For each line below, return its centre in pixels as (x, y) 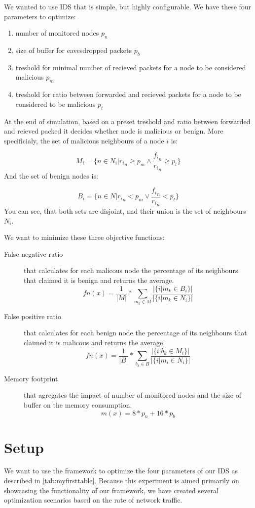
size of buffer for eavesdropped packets (74, 50)
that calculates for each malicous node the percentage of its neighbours (131, 270)
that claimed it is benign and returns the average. (99, 280)
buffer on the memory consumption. (78, 404)
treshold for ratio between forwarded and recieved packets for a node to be (128, 94)
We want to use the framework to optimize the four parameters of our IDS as (121, 471)
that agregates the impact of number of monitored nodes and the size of (132, 395)
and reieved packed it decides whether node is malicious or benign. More (114, 131)
